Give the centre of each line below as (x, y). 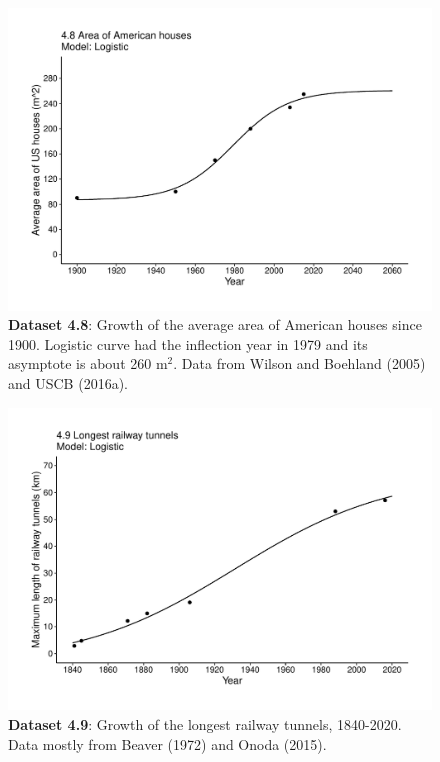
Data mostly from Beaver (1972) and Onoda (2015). (167, 743)
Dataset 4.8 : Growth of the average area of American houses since (215, 324)
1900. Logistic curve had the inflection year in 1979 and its (188, 343)
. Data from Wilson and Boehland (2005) (299, 363)
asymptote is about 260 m (88, 363)
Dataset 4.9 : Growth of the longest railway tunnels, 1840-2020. (205, 723)
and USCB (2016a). (68, 383)
